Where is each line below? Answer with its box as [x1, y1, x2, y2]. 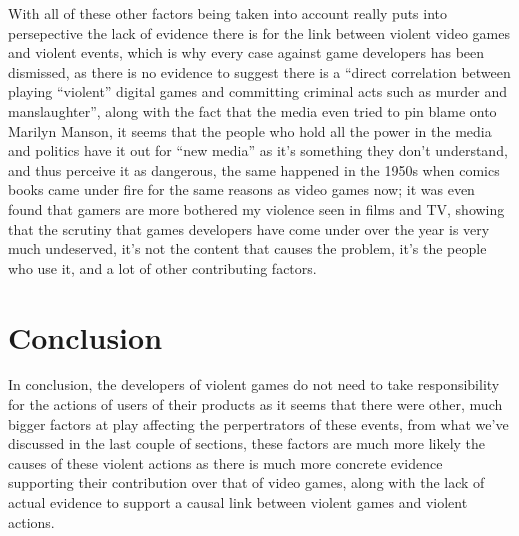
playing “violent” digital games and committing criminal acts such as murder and [8, 81, 507, 102]
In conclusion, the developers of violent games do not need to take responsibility [8, 374, 500, 395]
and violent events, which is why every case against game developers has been [8, 42, 485, 63]
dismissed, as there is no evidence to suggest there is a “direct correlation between [8, 61, 511, 82]
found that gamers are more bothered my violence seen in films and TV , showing [8, 198, 505, 219]
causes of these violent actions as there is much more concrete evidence [8, 452, 443, 473]
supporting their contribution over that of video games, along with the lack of [8, 472, 485, 493]
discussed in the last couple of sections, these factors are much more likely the [8, 433, 486, 454]
